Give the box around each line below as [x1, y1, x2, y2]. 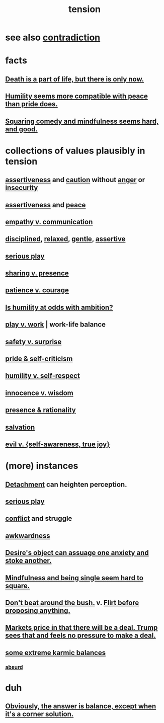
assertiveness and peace [5, 200, 86, 209]
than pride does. [5, 100, 58, 109]
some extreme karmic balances [5, 648, 106, 657]
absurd [5, 663, 23, 670]
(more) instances [5, 460, 78, 471]
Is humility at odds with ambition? [5, 303, 113, 311]
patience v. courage [5, 286, 69, 295]
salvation [5, 423, 35, 431]
